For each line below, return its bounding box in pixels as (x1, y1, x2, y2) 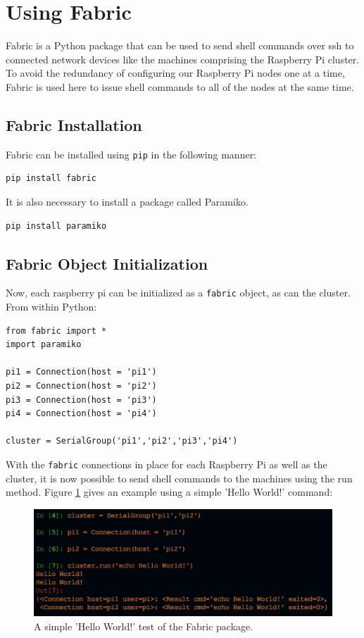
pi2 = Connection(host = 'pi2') (6, 380, 157, 391)
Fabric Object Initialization (6, 252, 208, 274)
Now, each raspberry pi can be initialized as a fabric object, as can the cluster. (6, 285, 351, 300)
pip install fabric (6, 173, 96, 184)
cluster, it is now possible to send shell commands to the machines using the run (6, 470, 353, 485)
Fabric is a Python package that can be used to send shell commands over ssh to (6, 38, 354, 53)
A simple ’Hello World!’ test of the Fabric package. (34, 618, 253, 633)
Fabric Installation (6, 113, 142, 135)
